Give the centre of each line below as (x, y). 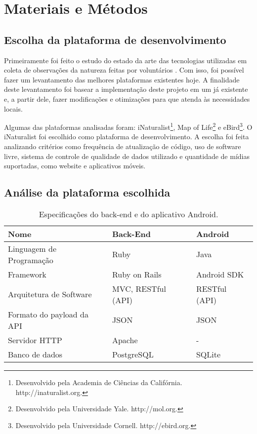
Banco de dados (35, 354)
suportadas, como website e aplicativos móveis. (75, 166)
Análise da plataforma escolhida (87, 192)
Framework (27, 274)
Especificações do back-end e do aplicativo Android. (128, 214)
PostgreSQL (133, 354)
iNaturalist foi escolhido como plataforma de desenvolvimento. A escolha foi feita (127, 137)
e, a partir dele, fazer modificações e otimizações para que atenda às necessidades (127, 99)
